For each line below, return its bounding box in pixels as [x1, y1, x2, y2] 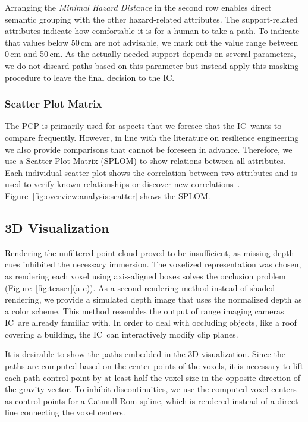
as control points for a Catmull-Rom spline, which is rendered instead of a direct [5, 394, 298, 407]
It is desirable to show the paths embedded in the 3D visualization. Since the [5, 348, 285, 360]
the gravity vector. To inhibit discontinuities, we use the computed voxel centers [5, 383, 297, 395]
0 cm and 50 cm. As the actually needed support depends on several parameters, [5, 48, 296, 60]
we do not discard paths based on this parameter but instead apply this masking [5, 59, 299, 71]
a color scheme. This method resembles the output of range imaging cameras [5, 304, 284, 317]
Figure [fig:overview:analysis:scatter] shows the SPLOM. [5, 189, 210, 201]
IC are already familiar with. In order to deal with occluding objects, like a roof [5, 316, 297, 329]
